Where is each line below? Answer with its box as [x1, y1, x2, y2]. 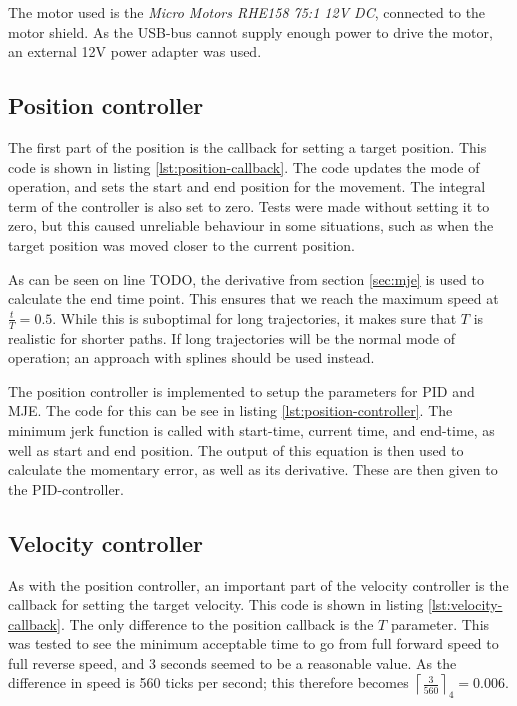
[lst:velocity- [428, 594, 503, 615]
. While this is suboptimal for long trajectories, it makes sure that [52, 307, 457, 328]
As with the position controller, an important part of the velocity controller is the [8, 574, 509, 595]
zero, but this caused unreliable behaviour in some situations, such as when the [8, 215, 494, 236]
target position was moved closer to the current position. [8, 234, 355, 255]
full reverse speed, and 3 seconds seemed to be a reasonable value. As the [8, 652, 457, 673]
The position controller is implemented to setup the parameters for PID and [8, 380, 475, 401]
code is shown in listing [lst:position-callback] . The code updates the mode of [8, 156, 480, 177]
